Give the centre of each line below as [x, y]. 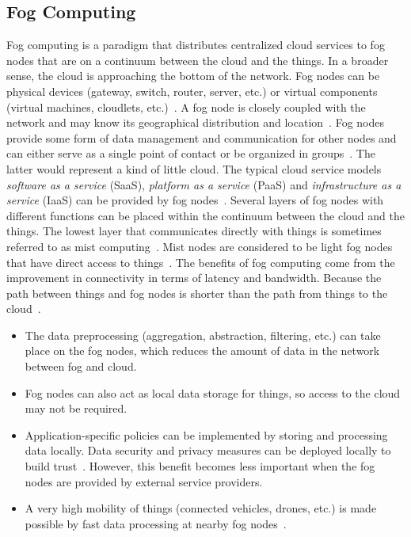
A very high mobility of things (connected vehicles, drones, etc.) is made [201, 508]
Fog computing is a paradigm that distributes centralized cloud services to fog [196, 45]
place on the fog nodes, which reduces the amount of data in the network [202, 350]
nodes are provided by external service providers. [144, 481]
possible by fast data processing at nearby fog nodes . [156, 523]
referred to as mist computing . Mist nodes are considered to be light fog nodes [200, 246]
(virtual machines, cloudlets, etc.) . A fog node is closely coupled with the [186, 107]
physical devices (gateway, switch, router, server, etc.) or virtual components [192, 91]
